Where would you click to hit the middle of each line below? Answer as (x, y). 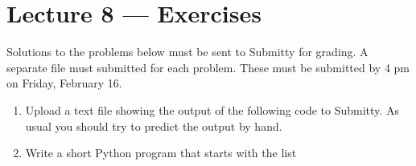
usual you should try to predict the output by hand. (154, 126)
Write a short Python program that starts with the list (161, 153)
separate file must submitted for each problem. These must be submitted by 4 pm (208, 67)
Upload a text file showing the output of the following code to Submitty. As (212, 109)
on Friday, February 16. (64, 83)
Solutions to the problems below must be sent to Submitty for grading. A (187, 52)
